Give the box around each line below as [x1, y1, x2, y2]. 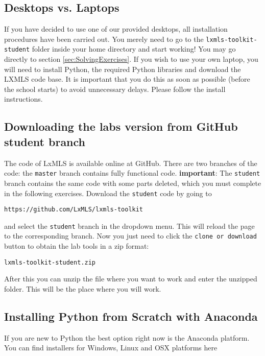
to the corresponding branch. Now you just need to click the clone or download [4, 230, 257, 241]
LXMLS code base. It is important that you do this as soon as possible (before [4, 74, 250, 84]
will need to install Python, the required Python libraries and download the [4, 63, 241, 74]
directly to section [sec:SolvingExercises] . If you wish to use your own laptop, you [4, 54, 258, 64]
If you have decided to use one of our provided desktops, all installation [4, 23, 228, 34]
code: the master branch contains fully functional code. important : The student [4, 168, 260, 178]
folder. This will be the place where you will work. [4, 283, 161, 294]
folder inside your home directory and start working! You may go [32, 43, 236, 54]
